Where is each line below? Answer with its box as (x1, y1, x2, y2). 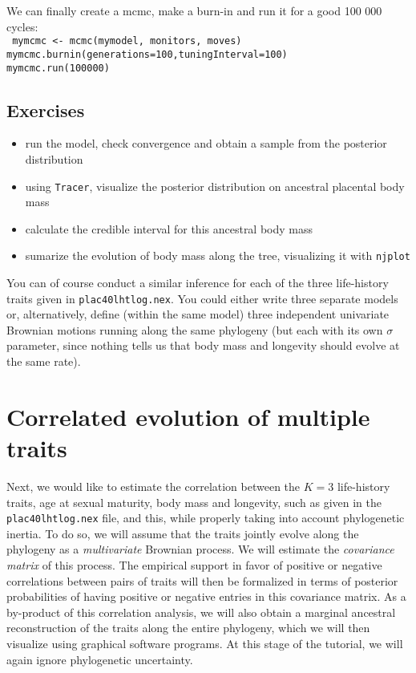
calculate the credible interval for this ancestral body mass (25, 220, 313, 237)
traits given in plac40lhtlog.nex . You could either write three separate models (6, 290, 398, 306)
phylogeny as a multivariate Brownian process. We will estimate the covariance (6, 541, 394, 557)
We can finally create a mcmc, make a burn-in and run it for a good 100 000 (6, 2, 382, 18)
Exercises (6, 97, 85, 122)
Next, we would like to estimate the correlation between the (6, 477, 301, 494)
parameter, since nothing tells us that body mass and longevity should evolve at (6, 337, 400, 354)
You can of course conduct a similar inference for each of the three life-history (6, 274, 389, 291)
